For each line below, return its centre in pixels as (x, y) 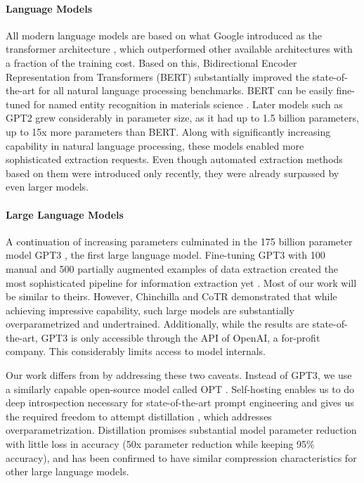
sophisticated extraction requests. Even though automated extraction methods (174, 159)
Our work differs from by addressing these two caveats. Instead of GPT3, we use (179, 375)
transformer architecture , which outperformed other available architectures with (179, 49)
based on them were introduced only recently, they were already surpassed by (173, 173)
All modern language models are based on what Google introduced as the (164, 35)
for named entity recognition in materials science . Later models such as (188, 104)
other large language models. (67, 471)
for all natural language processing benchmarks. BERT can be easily (186, 90)
